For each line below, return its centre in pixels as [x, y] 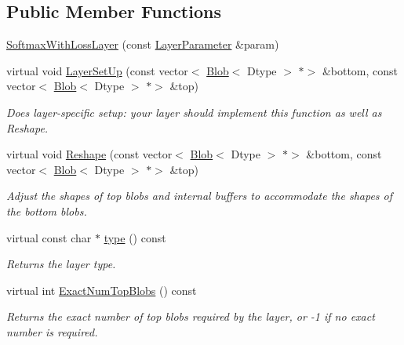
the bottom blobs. [47, 211]
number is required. [52, 331]
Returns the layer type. [61, 264]
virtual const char [49, 237]
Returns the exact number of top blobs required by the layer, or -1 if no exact [191, 316]
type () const [135, 237]
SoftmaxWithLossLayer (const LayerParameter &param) [143, 44]
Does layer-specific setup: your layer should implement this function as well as [194, 112]
